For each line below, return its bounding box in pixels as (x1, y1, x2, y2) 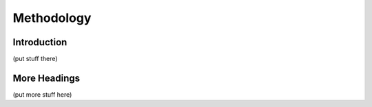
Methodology (12, 10, 92, 25)
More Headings (12, 72, 81, 84)
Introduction (12, 36, 68, 48)
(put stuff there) (12, 55, 58, 63)
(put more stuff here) (12, 90, 72, 99)
